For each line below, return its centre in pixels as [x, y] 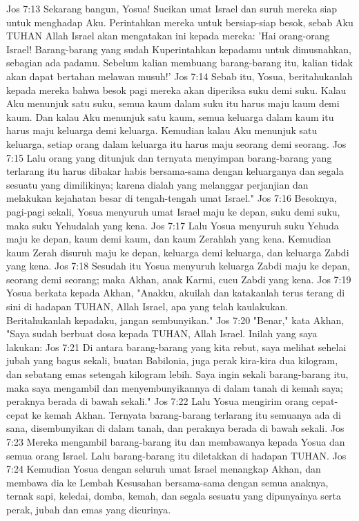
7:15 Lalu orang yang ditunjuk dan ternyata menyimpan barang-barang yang [169, 157]
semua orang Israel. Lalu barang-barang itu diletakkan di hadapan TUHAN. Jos [176, 455]
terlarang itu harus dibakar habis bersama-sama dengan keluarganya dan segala [175, 171]
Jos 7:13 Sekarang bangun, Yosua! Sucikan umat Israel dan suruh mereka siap [172, 8]
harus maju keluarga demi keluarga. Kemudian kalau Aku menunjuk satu [162, 130]
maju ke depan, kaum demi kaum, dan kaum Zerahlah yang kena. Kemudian [169, 239]
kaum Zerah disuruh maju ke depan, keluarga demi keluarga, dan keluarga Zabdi [178, 252]
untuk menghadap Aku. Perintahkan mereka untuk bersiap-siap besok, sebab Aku [180, 22]
